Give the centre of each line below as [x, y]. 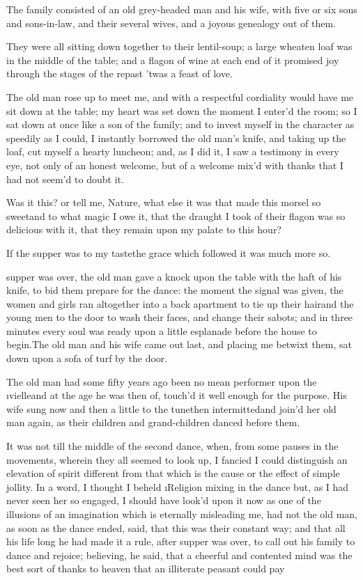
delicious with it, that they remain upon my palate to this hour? [144, 229]
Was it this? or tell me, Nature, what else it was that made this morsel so [164, 202]
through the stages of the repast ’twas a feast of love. [119, 73]
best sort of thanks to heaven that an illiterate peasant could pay [146, 569]
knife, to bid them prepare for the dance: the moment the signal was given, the [175, 290]
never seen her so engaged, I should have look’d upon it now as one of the [164, 500]
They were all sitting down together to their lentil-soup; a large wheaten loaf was [179, 46]
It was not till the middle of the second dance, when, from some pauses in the [172, 446]
